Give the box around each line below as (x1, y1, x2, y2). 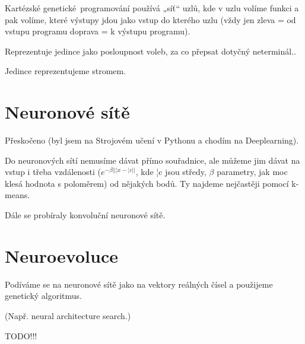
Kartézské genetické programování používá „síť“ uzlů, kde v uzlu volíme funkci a (5, 2, 299, 14)
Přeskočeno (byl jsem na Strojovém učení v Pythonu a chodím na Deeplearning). (5, 134, 299, 146)
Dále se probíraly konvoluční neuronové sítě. (5, 209, 166, 221)
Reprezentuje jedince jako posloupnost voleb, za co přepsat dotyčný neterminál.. (5, 44, 296, 57)
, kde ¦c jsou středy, (135, 165, 206, 178)
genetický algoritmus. (5, 289, 82, 302)
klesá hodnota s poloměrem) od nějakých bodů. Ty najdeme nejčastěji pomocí (5, 177, 289, 189)
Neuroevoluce (5, 243, 118, 267)
